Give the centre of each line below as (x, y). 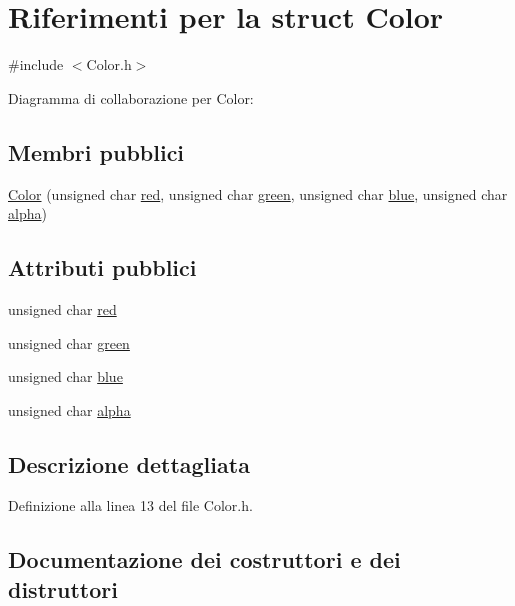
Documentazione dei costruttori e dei (204, 559)
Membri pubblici (96, 151)
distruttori (63, 588)
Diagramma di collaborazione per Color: (131, 97)
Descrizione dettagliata (129, 463)
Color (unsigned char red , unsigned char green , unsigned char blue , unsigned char (258, 193)
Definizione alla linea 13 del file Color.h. (130, 505)
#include (36, 64)
